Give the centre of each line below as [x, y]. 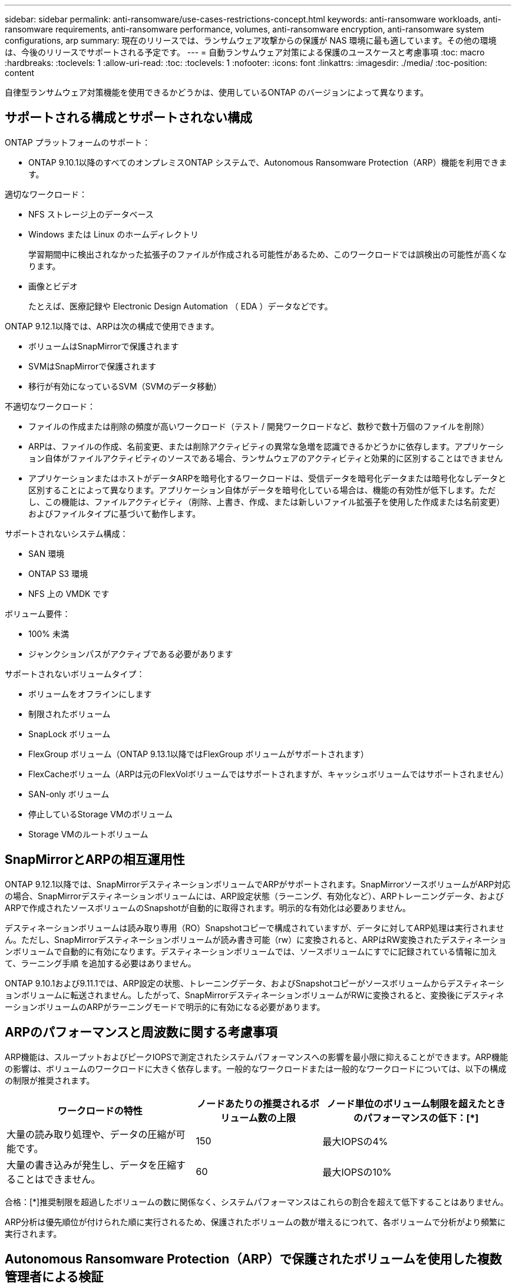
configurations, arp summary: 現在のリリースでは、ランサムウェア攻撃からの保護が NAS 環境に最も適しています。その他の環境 [251, 40]
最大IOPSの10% [357, 1172]
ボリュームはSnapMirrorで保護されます [104, 346]
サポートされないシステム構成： [67, 533]
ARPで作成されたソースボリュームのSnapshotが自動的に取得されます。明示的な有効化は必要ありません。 [208, 907]
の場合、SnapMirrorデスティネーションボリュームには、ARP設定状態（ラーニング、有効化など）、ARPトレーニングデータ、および [254, 896]
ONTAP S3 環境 [58, 573]
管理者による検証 [54, 1276]
